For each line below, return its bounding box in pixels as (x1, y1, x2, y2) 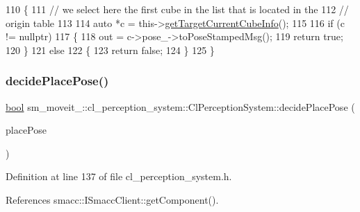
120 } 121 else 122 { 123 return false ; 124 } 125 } (6, 42, 215, 57)
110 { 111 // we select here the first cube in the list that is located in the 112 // (6, 2, 349, 16)
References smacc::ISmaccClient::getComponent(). (6, 192, 219, 206)
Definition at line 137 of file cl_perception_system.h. (6, 169, 232, 184)
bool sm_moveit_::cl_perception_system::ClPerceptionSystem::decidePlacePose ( (6, 99, 355, 114)
